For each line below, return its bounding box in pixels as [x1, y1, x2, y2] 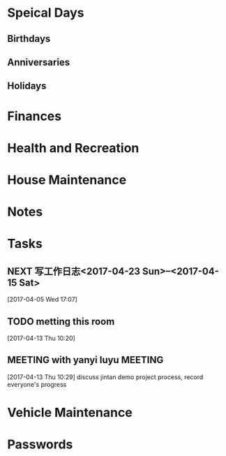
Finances [7, 108, 61, 124]
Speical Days [7, 5, 85, 21]
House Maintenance [7, 172, 127, 188]
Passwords [7, 436, 73, 453]
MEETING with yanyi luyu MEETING [7, 354, 164, 366]
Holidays [7, 80, 47, 92]
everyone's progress [7, 380, 67, 388]
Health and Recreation [7, 140, 140, 156]
